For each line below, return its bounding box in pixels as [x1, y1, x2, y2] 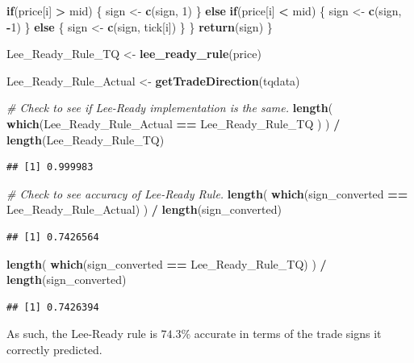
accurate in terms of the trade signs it [194, 325, 382, 342]
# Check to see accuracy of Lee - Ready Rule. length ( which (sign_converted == [6, 185, 408, 202]
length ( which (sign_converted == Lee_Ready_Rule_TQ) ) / [6, 255, 327, 272]
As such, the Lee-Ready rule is [6, 325, 157, 342]
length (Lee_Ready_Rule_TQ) [6, 131, 165, 148]
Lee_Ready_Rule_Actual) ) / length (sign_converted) [6, 201, 282, 218]
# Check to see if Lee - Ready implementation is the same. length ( [6, 99, 333, 116]
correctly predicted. [6, 340, 102, 357]
